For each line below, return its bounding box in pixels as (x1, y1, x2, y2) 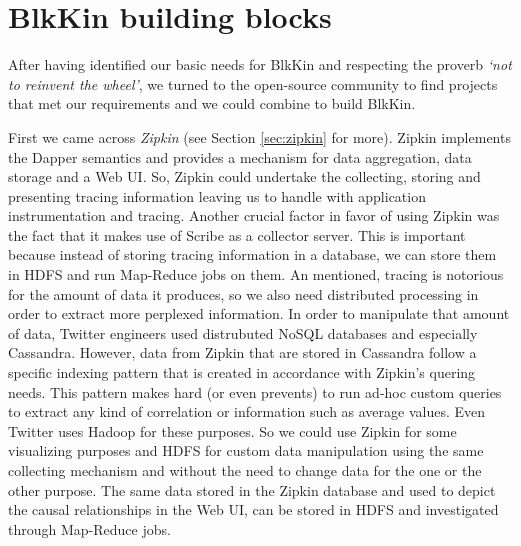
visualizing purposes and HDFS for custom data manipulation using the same (8, 440, 484, 461)
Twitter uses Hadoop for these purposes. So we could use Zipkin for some (8, 420, 457, 441)
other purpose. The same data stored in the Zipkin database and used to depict (8, 479, 496, 500)
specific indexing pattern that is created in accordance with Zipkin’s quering (8, 362, 476, 383)
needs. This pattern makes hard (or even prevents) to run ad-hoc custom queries (8, 381, 502, 402)
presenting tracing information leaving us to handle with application (8, 185, 426, 206)
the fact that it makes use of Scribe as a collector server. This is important (8, 224, 466, 245)
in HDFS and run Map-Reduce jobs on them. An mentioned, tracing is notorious (8, 264, 504, 285)
